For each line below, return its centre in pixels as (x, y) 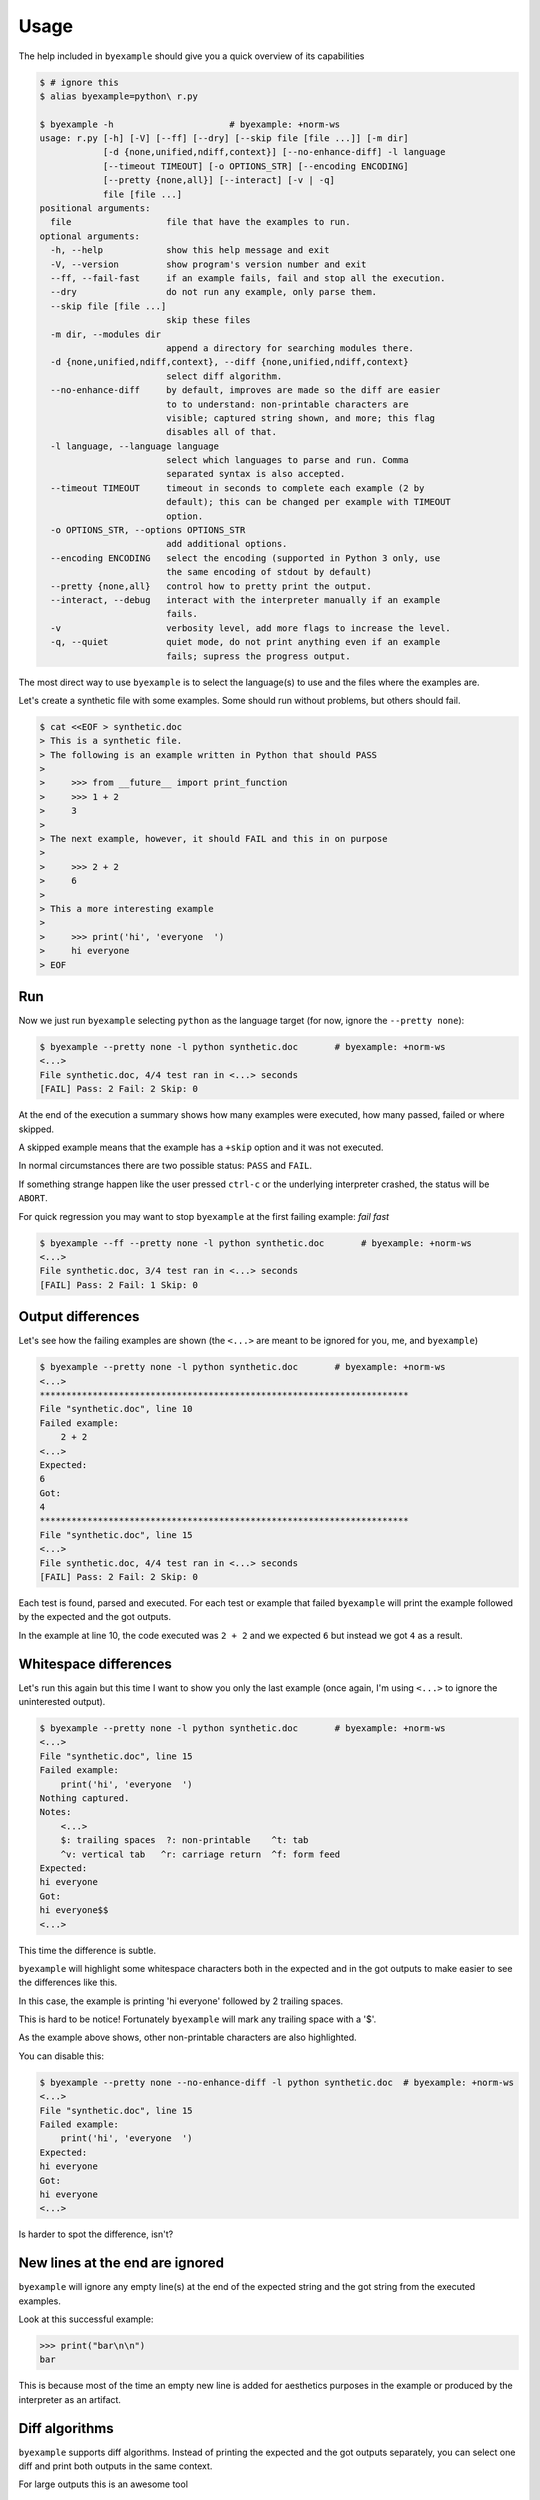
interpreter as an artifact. (70, 2399)
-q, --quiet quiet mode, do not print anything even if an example (245, 642)
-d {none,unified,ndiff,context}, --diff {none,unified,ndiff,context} (229, 362)
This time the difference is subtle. (87, 1950)
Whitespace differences (95, 1663)
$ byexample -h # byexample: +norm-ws (190, 124)
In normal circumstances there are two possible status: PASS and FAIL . (165, 1166)
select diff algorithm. (224, 376)
